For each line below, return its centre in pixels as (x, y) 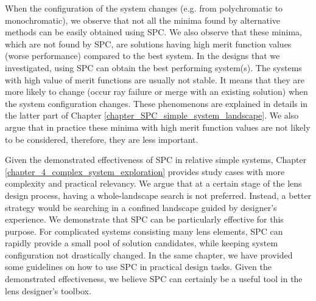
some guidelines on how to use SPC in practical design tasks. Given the (138, 267)
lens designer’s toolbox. (48, 290)
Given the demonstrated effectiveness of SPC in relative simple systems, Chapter (156, 160)
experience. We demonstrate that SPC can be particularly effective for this (144, 219)
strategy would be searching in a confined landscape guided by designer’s (141, 207)
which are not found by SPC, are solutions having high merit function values (148, 43)
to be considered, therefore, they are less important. (102, 139)
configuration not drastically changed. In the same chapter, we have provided (149, 254)
